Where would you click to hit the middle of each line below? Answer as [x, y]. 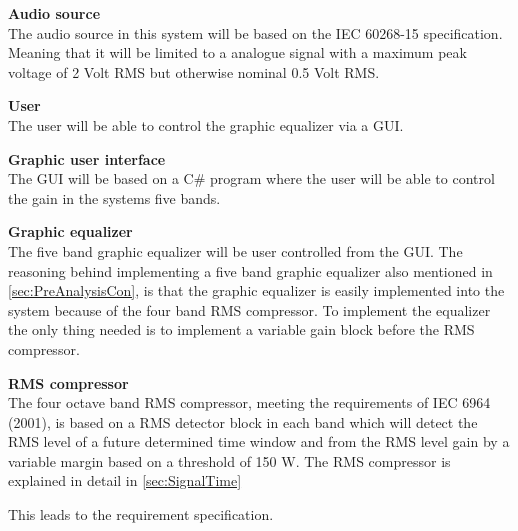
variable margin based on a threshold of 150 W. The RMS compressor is [229, 460]
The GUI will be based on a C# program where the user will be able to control [251, 178]
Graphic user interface [87, 158]
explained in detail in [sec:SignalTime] [125, 480]
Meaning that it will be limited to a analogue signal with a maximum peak [237, 52]
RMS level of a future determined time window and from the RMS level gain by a [259, 441]
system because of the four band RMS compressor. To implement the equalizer [249, 309]
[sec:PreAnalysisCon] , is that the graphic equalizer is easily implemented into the [256, 290]
